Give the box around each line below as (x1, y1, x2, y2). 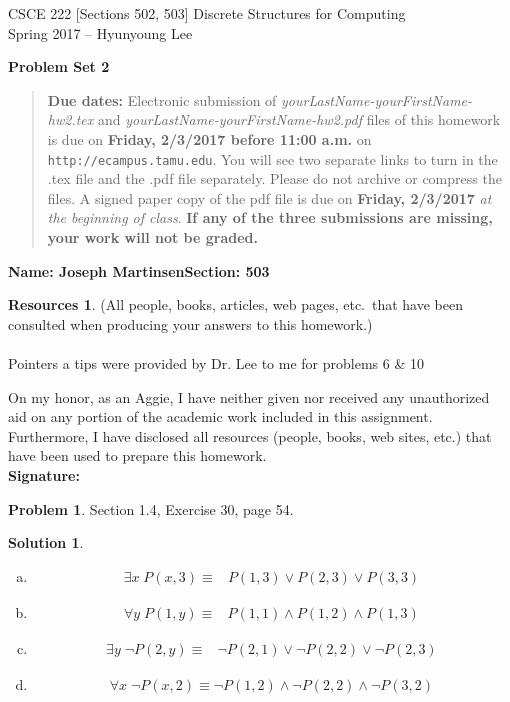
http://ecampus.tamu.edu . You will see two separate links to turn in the (47, 148, 498, 169)
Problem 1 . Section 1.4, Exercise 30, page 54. (8, 498, 294, 519)
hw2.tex (47, 109, 94, 130)
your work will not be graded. (47, 227, 258, 247)
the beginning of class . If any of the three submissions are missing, (47, 207, 493, 228)
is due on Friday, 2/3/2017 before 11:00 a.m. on (47, 128, 372, 149)
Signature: (8, 464, 80, 485)
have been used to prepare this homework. (8, 445, 267, 466)
